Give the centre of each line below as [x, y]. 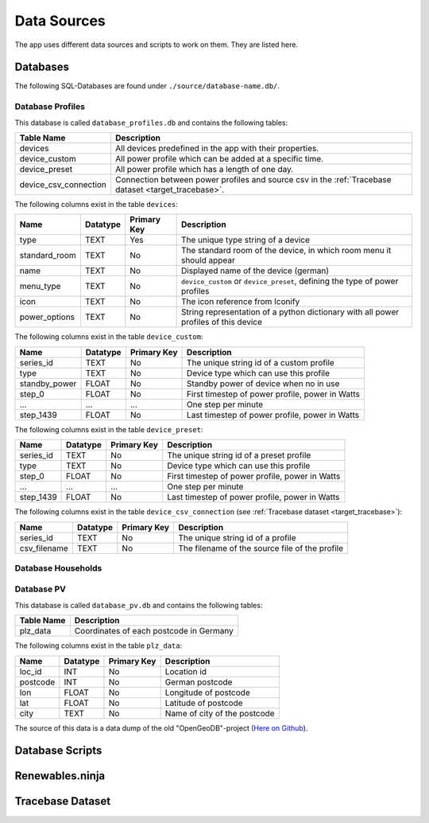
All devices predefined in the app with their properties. [217, 148]
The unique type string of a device [245, 240]
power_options [47, 317]
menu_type [40, 287]
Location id [186, 671]
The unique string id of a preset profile [239, 455]
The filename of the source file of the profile [261, 548]
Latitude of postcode [204, 703]
